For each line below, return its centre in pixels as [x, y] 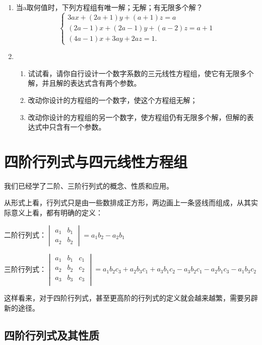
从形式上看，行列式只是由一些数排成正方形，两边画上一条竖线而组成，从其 [127, 203]
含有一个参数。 [81, 127]
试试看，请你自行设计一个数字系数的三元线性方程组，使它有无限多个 [141, 73]
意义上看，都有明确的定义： [57, 213]
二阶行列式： [25, 234]
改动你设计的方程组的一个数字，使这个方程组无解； [113, 100]
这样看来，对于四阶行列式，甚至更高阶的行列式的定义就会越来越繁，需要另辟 [131, 298]
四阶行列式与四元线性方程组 [96, 161]
